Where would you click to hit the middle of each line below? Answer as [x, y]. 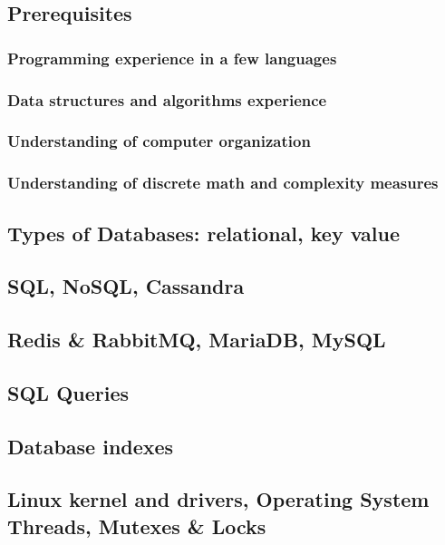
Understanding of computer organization [159, 141]
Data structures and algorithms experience [167, 99]
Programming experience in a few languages [172, 58]
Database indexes [91, 446]
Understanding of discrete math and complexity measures [223, 183]
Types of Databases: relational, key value [203, 233]
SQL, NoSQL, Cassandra [126, 286]
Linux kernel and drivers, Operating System [218, 499]
